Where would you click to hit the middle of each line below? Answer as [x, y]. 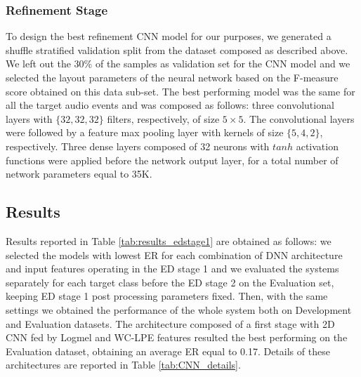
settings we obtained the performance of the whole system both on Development [179, 309]
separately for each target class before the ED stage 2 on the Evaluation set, [170, 282]
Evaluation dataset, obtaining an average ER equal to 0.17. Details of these [168, 351]
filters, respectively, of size [163, 118]
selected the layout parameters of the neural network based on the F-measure [172, 77]
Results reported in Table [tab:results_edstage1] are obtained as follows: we [169, 240]
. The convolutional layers [299, 118]
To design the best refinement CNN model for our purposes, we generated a [169, 36]
